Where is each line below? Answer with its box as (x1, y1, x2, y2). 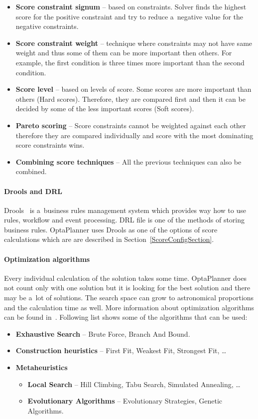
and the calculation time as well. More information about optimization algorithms (4, 302, 254, 312)
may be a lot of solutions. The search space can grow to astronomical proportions (4, 292, 254, 303)
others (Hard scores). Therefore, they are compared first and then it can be (15, 93, 246, 104)
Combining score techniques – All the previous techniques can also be (15, 156, 242, 167)
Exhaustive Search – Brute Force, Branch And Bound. (15, 328, 190, 339)
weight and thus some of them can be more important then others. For (15, 47, 232, 58)
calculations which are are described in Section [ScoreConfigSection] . (4, 234, 214, 244)
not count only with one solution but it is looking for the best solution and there (4, 282, 251, 293)
